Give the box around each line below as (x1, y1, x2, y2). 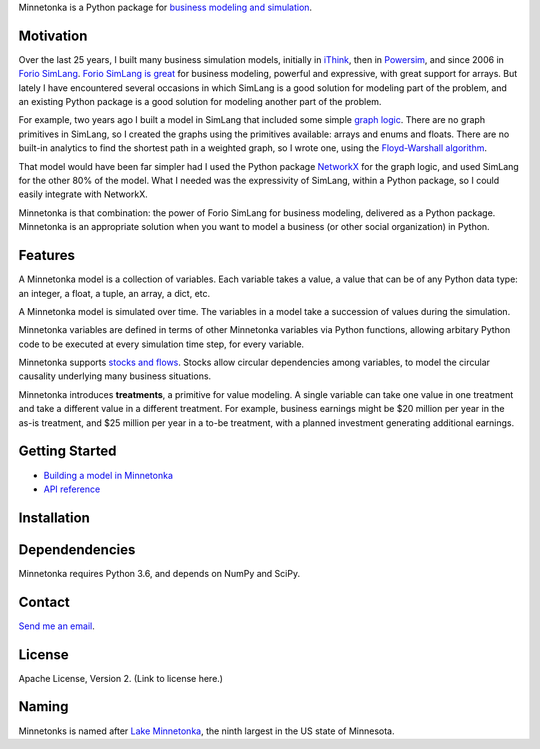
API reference (43, 483, 101, 495)
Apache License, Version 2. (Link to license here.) (18, 672, 224, 684)
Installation (18, 509, 90, 526)
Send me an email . (18, 620, 95, 632)
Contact (18, 593, 70, 610)
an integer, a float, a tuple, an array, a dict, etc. (18, 287, 211, 299)
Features (18, 247, 75, 264)
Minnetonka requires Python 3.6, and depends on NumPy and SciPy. (18, 567, 300, 579)
